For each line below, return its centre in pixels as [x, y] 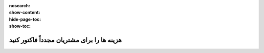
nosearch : [20, 6]
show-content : [24, 13]
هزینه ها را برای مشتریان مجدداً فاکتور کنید [66, 40]
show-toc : [20, 26]
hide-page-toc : [25, 19]
